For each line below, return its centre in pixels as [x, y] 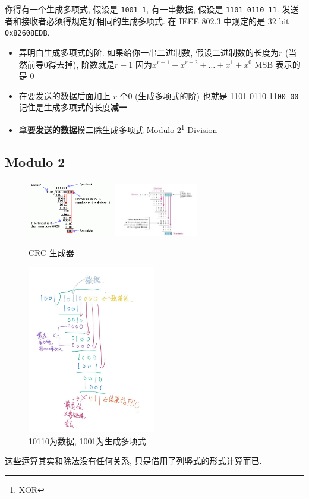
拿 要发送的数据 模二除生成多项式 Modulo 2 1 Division [118, 128]
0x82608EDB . [27, 32]
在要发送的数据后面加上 [64, 95]
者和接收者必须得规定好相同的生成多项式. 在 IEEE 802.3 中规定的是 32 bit [147, 20]
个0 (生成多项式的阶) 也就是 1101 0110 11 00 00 [209, 95]
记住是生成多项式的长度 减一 [73, 107]
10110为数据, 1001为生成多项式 [87, 440]
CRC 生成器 [51, 253]
